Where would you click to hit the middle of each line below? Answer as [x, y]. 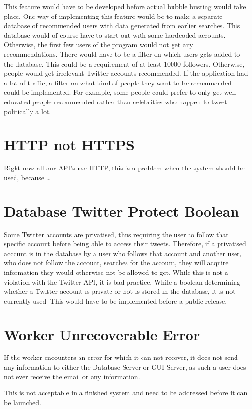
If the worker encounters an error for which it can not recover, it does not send [121, 357]
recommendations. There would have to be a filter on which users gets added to [122, 54]
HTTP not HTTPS [69, 145]
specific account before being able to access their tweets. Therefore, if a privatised [125, 244]
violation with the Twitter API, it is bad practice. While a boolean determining [122, 281]
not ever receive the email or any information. [72, 376]
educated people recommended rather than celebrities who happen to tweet [116, 101]
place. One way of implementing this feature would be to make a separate [113, 16]
